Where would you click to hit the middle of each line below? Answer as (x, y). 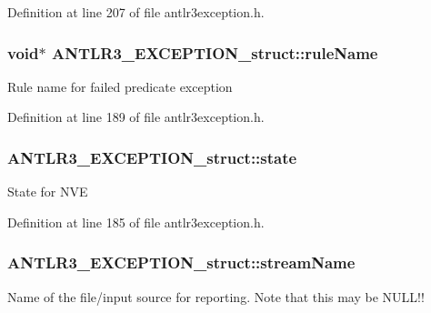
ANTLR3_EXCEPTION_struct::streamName (181, 263)
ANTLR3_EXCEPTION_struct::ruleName (215, 52)
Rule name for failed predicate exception (120, 86)
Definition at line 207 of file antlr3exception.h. (136, 12)
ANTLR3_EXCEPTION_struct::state (152, 157)
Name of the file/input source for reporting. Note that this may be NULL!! (216, 296)
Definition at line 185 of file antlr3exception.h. (136, 222)
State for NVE (48, 192)
